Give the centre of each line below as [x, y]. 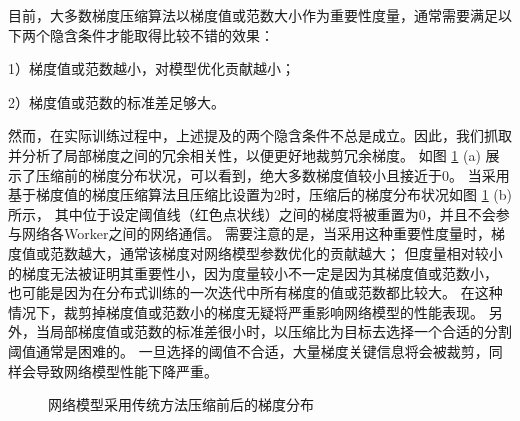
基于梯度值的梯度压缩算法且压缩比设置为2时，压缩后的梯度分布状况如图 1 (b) [260, 194]
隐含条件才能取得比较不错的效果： [161, 34]
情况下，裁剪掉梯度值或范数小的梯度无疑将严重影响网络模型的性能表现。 [246, 311]
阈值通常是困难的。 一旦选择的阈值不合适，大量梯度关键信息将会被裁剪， [248, 350]
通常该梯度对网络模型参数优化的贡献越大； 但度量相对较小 [311, 252]
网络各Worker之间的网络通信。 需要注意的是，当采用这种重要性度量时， [256, 233]
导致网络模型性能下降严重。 [126, 370]
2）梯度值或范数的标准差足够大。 [116, 101]
